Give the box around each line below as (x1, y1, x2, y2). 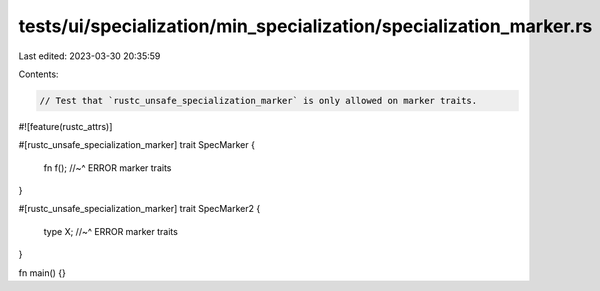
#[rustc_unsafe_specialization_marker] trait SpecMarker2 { (18, 203, 261, 215)
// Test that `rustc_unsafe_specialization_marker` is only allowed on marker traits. (39, 95, 478, 106)
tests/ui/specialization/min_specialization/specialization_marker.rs (18, 15, 593, 37)
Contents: (18, 68, 59, 80)
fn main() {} (18, 266, 67, 279)
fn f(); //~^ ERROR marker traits (43, 161, 172, 174)
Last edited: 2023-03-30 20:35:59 (18, 50, 161, 62)
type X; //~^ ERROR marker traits (43, 225, 179, 237)
